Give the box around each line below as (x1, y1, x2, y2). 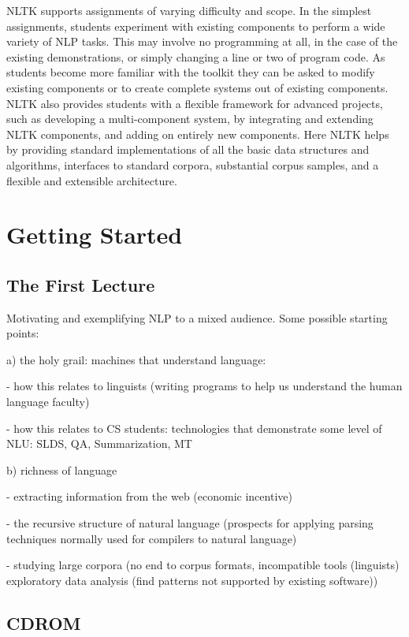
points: (6, 325, 39, 341)
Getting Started (6, 218, 183, 251)
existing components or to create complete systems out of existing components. (6, 79, 389, 95)
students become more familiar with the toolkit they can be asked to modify (6, 64, 375, 80)
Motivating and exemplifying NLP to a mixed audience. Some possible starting (6, 309, 388, 326)
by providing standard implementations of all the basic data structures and (6, 141, 370, 158)
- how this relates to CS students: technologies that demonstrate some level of (6, 419, 382, 436)
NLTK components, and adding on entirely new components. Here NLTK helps (6, 125, 389, 142)
